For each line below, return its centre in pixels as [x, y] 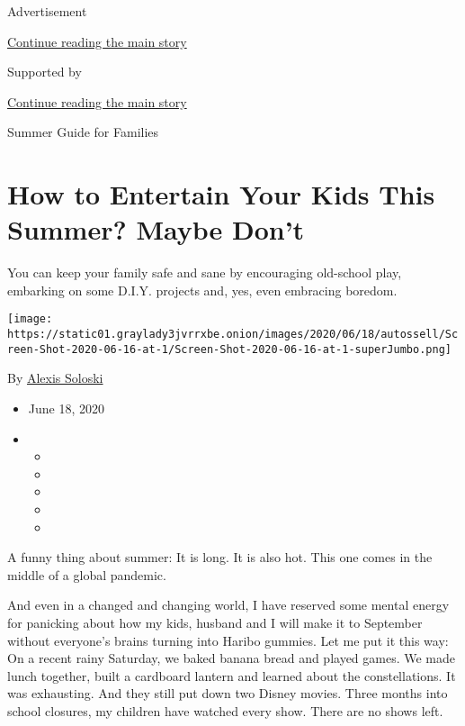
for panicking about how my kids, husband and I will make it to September [215, 622]
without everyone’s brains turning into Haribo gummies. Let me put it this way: [228, 640]
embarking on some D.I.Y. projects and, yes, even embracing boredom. [202, 290]
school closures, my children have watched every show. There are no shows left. [225, 710]
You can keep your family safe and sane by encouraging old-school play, [205, 272]
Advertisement [47, 11]
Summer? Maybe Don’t [156, 229]
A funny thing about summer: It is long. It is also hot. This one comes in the [220, 557]
